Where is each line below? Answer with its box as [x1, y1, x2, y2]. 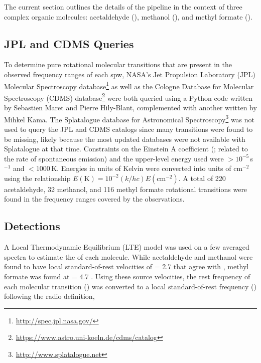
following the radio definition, [4, 291, 95, 301]
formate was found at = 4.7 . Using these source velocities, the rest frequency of [4, 271, 250, 282]
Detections [4, 218, 60, 234]
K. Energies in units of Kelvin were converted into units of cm [51, 163, 243, 173]
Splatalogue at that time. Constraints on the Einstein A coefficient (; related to [4, 143, 248, 154]
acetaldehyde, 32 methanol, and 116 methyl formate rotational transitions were [4, 184, 247, 194]
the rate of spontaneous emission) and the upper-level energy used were [4, 153, 224, 163]
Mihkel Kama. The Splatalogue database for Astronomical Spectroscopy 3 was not [4, 112, 255, 124]
